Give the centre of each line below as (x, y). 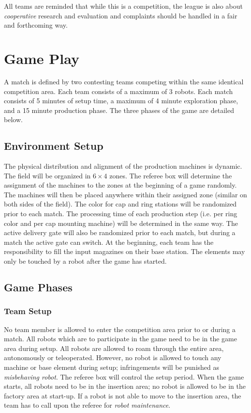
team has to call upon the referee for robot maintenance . (87, 405)
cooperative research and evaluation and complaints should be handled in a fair (121, 15)
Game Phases (38, 287)
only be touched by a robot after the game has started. (85, 261)
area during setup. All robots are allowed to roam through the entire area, (114, 348)
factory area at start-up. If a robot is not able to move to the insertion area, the (123, 395)
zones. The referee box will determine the (171, 175)
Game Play (42, 58)
